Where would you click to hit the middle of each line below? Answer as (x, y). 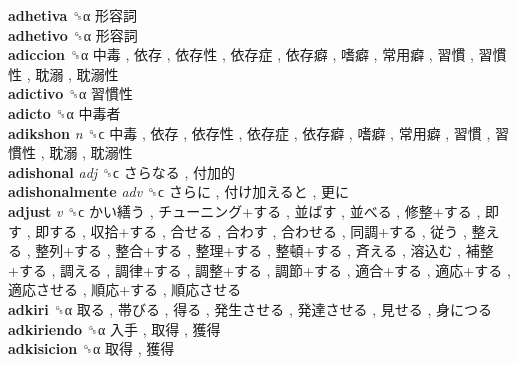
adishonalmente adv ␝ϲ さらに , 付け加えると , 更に (178, 191)
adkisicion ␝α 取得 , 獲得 (91, 348)
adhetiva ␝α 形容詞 (73, 15)
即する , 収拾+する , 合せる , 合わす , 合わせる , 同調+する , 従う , (251, 230)
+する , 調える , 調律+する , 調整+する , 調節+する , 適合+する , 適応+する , (259, 269)
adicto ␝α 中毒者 (64, 112)
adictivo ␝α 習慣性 (71, 93)
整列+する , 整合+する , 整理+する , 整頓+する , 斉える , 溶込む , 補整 (264, 250)
